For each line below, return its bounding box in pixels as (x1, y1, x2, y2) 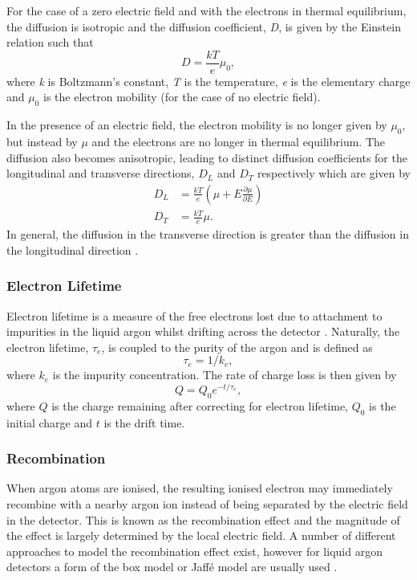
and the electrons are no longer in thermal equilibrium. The (91, 133, 385, 150)
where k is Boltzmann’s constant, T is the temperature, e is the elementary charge (6, 72, 411, 89)
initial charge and (6, 414, 93, 431)
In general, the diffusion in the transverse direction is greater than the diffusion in (6, 226, 409, 243)
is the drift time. (103, 414, 185, 431)
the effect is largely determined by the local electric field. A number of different (6, 527, 396, 544)
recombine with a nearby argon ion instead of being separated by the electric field (6, 496, 408, 513)
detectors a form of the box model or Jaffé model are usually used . (6, 558, 338, 575)
